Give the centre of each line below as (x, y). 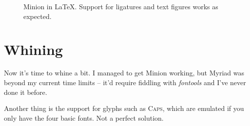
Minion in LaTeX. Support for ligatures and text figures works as (121, 6)
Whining (33, 49)
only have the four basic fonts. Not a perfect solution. (84, 117)
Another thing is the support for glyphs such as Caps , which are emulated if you (124, 108)
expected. (38, 16)
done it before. (26, 92)
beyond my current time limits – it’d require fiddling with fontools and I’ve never (125, 82)
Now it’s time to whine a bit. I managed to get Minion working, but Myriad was (124, 73)
